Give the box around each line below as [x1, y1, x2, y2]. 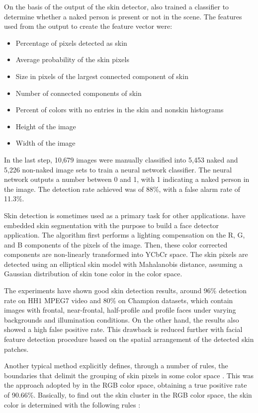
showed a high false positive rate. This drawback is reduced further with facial [4, 324, 243, 334]
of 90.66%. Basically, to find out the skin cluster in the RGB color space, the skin [4, 390, 252, 400]
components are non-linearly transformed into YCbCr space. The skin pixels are [4, 249, 248, 259]
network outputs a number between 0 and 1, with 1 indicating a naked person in [4, 174, 250, 184]
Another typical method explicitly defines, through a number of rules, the [4, 360, 228, 371]
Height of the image [15, 121, 76, 131]
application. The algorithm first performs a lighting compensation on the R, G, [4, 230, 245, 240]
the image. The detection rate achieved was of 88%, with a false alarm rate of [4, 183, 241, 194]
